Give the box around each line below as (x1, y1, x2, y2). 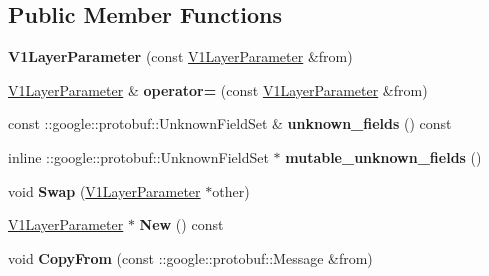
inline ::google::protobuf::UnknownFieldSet (8, 146, 269, 167)
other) (212, 180, 250, 201)
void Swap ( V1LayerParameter (8, 180, 201, 201)
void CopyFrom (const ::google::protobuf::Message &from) (8, 247, 373, 268)
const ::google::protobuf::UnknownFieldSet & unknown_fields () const (8, 113, 452, 134)
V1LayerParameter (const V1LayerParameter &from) (8, 46, 353, 67)
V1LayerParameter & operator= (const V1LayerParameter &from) (8, 79, 428, 100)
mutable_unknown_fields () (285, 146, 482, 167)
